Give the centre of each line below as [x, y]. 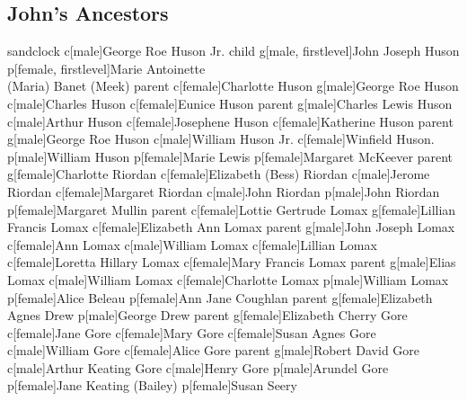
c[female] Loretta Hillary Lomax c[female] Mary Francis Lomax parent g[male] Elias [232, 262]
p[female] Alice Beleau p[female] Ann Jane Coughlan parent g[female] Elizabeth [220, 297]
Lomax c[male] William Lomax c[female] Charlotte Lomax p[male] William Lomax [228, 279]
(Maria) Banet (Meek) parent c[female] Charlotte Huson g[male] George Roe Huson [233, 86]
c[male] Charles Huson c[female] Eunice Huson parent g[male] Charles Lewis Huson [230, 103]
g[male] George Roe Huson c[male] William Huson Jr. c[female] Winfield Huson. [221, 139]
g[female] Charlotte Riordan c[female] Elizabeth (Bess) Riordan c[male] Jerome [219, 174]
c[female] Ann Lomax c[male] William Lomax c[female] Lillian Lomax [192, 244]
